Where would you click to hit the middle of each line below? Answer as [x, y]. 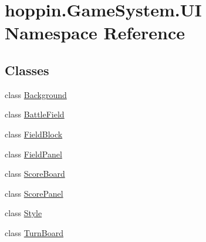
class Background [36, 94]
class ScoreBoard [35, 174]
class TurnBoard [34, 232]
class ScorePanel [34, 193]
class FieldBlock [34, 134]
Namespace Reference [95, 33]
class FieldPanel [33, 154]
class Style [23, 213]
